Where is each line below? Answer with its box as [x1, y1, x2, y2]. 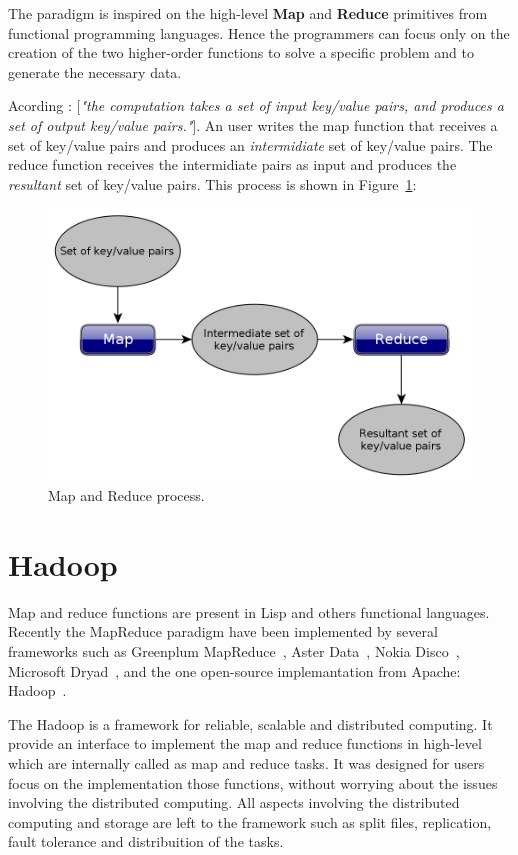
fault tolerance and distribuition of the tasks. [8, 831, 284, 852]
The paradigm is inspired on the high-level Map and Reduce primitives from [8, 3, 488, 23]
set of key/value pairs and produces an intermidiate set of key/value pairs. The [8, 134, 493, 155]
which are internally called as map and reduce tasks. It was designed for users [8, 753, 485, 774]
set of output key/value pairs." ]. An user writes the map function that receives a [8, 114, 498, 135]
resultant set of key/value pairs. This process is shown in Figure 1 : [8, 173, 417, 194]
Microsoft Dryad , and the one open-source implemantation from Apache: [8, 660, 461, 681]
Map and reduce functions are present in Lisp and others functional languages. [8, 601, 490, 622]
